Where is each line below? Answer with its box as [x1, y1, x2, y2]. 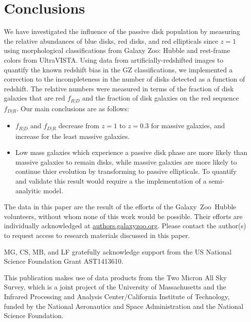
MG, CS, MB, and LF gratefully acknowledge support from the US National [4, 246, 232, 256]
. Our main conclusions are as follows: [16, 103, 129, 113]
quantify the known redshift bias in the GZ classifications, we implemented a [4, 64, 233, 74]
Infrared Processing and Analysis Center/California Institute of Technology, [4, 291, 230, 301]
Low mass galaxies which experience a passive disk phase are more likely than [15, 147, 248, 157]
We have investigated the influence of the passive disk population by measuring [4, 26, 240, 36]
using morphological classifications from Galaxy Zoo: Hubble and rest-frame [4, 45, 230, 55]
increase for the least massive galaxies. [15, 131, 130, 141]
